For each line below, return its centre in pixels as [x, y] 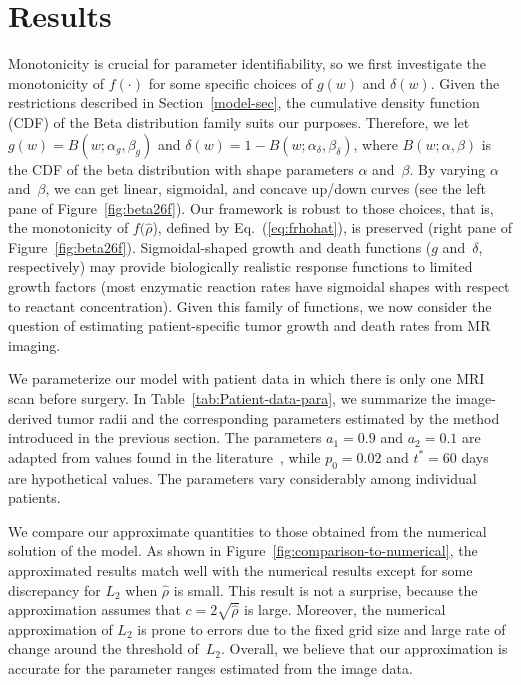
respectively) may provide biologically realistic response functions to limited [240, 266]
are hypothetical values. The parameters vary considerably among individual [242, 477]
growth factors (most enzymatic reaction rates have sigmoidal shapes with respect [259, 286]
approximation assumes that [94, 609]
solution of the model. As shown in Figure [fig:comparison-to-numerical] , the [243, 550]
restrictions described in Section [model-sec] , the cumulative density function [244, 102]
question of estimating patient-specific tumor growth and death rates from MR [249, 325]
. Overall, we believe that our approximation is [364, 648]
